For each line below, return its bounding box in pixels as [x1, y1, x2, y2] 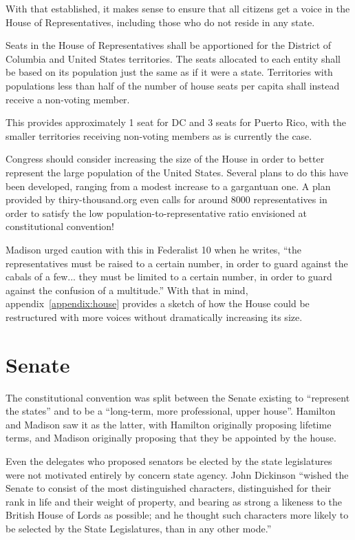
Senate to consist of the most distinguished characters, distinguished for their [6, 481, 332, 495]
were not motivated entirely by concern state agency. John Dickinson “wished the [6, 467, 349, 481]
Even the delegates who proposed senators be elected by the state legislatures [6, 453, 332, 468]
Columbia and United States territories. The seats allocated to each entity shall [6, 51, 341, 65]
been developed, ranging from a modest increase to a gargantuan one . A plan [6, 178, 331, 193]
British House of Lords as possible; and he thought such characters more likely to [6, 508, 349, 522]
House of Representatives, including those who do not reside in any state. [6, 14, 315, 29]
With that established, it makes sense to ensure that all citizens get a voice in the [6, 1, 350, 15]
